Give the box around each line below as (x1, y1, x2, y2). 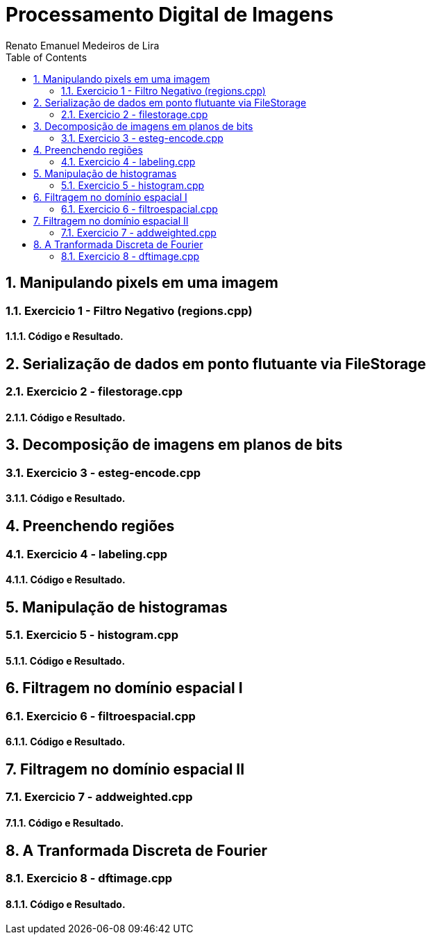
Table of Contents (6, 51, 87, 63)
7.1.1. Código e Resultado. (6, 817, 124, 829)
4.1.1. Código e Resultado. (6, 574, 126, 586)
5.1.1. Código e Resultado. (6, 654, 126, 667)
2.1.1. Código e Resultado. (6, 411, 126, 423)
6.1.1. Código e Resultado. (6, 736, 126, 748)
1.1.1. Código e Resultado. (6, 330, 124, 343)
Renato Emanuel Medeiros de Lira (6, 39, 160, 51)
